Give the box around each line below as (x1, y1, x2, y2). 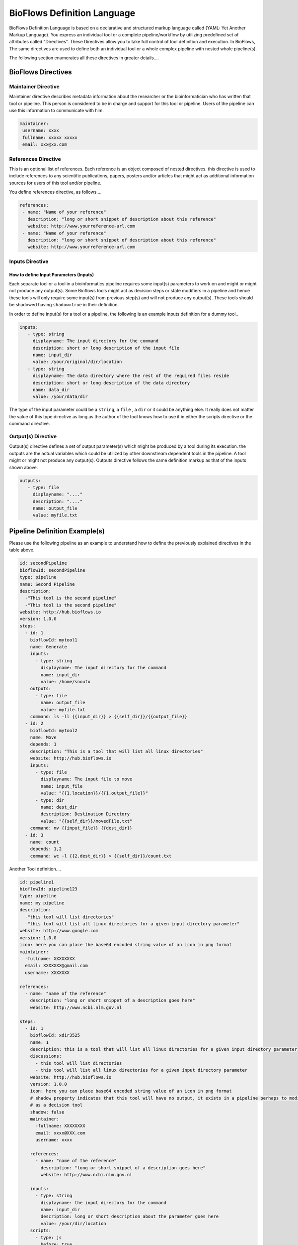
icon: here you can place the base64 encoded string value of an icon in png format (19, 942, 232, 948)
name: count (30, 839, 60, 845)
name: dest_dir (40, 804, 78, 810)
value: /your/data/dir (32, 394, 88, 399)
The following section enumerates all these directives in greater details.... (9, 55, 159, 61)
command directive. (9, 421, 50, 427)
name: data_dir (32, 387, 70, 393)
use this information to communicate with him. (9, 108, 104, 114)
